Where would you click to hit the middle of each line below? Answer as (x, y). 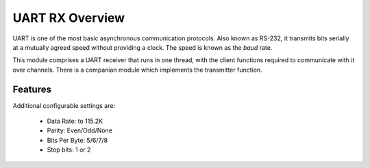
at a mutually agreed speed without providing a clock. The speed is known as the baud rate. (143, 47)
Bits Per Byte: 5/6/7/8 (77, 140)
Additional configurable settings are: (64, 105)
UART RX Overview (69, 18)
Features (32, 89)
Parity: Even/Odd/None (80, 130)
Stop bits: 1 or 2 (69, 150)
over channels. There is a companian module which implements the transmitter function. (138, 70)
